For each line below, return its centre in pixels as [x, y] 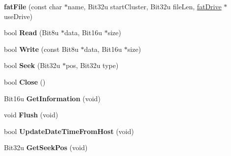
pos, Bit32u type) [92, 65]
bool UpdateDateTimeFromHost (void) [69, 131]
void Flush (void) [31, 115]
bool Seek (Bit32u [32, 65]
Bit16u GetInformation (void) [52, 98]
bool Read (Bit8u [31, 33]
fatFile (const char [33, 6]
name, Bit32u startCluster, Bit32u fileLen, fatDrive [144, 6]
